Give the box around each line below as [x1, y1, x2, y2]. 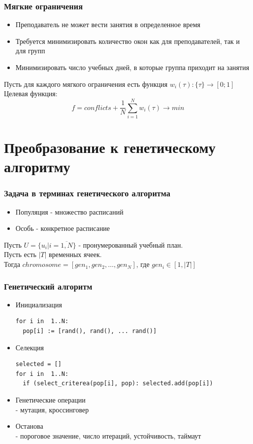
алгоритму [4, 156, 70, 177]
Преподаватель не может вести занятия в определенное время [15, 19, 201, 30]
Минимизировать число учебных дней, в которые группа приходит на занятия [15, 62, 250, 72]
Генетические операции [15, 395, 86, 405]
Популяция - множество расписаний [15, 206, 124, 217]
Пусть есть [4, 249, 36, 259]
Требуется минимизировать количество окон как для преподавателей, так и [15, 36, 240, 46]
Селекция [15, 342, 44, 352]
